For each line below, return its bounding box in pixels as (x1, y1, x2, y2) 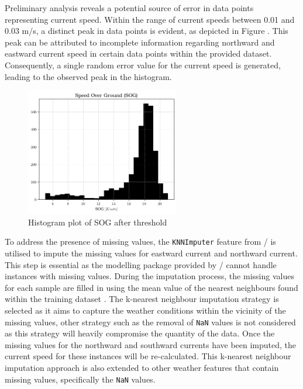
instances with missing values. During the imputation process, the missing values (5, 270, 294, 282)
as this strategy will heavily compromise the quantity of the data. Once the (5, 327, 275, 339)
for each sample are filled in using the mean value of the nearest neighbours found (5, 281, 298, 293)
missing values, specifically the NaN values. (5, 373, 156, 385)
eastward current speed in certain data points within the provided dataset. (5, 47, 272, 60)
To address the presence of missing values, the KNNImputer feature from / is (5, 235, 276, 248)
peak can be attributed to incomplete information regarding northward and (5, 36, 275, 48)
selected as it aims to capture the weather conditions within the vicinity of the (5, 304, 286, 317)
